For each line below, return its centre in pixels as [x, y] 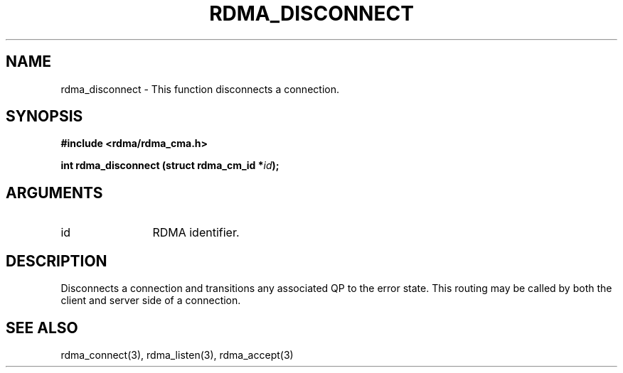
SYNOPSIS [44, 117]
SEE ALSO [42, 328]
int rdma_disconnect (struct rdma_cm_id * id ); [170, 166]
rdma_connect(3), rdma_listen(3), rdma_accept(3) [177, 355]
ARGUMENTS [54, 193]
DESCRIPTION [57, 261]
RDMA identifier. [196, 233]
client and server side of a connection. [151, 301]
